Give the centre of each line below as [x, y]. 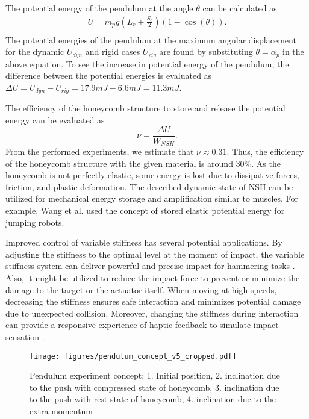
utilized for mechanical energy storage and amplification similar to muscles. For [152, 198]
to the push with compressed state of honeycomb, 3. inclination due [154, 387]
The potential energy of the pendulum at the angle [99, 8]
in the [293, 51]
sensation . [25, 336]
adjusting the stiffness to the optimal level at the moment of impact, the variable [155, 254]
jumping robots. [35, 222]
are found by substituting [206, 51]
